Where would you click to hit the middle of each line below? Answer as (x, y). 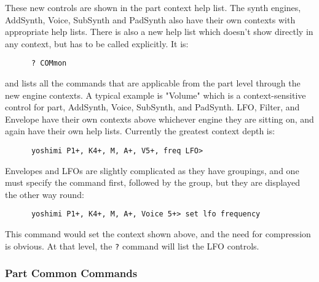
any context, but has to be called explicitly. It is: (97, 43)
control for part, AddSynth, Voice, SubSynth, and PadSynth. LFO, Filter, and (152, 107)
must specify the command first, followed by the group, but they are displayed (152, 182)
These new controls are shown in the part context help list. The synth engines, (153, 7)
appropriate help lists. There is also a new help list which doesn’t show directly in (159, 32)
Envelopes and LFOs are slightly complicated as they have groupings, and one (152, 170)
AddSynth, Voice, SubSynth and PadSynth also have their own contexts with (150, 19)
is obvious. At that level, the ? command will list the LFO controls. (132, 246)
